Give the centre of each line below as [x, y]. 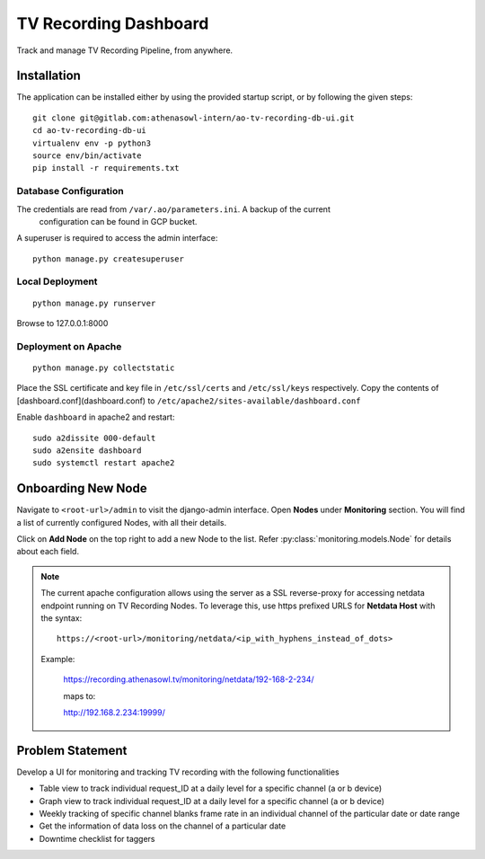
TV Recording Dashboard [113, 23]
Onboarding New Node [82, 488]
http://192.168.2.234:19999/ [114, 712]
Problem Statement [72, 750]
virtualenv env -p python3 [92, 143]
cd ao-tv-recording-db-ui [90, 131]
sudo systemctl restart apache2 [104, 463]
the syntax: [62, 618]
